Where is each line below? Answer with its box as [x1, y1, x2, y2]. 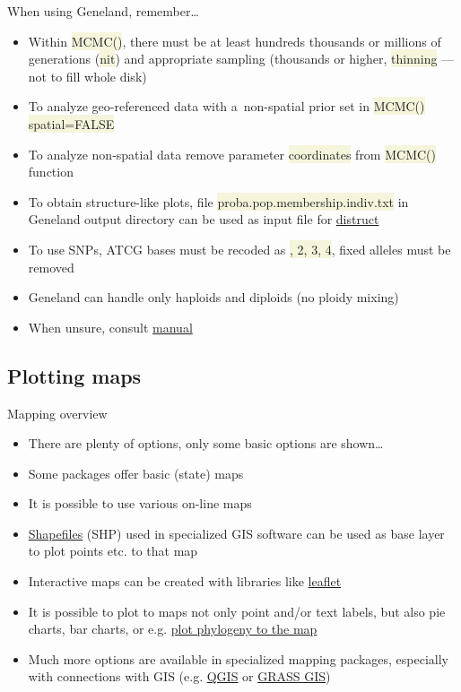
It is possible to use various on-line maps [28, 494, 252, 513]
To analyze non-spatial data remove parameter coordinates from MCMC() [28, 144, 436, 163]
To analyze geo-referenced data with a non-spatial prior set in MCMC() [28, 97, 425, 116]
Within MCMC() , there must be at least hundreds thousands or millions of [28, 31, 441, 50]
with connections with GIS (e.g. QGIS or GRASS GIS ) [28, 667, 331, 686]
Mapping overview [7, 403, 108, 422]
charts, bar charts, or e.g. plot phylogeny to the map [28, 619, 317, 638]
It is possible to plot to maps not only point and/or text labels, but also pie [28, 601, 446, 620]
